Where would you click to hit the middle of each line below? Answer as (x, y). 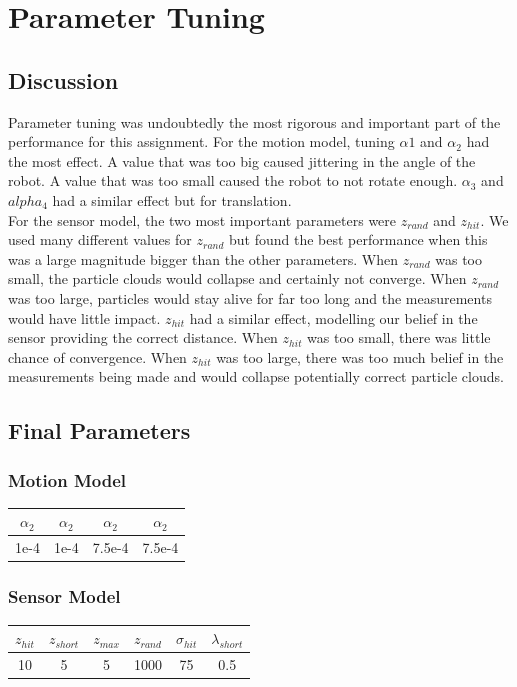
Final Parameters (99, 430)
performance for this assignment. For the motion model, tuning (201, 141)
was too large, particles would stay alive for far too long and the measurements (250, 297)
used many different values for (100, 239)
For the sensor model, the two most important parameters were (202, 219)
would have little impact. (84, 317)
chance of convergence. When (97, 356)
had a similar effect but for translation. (172, 199)
